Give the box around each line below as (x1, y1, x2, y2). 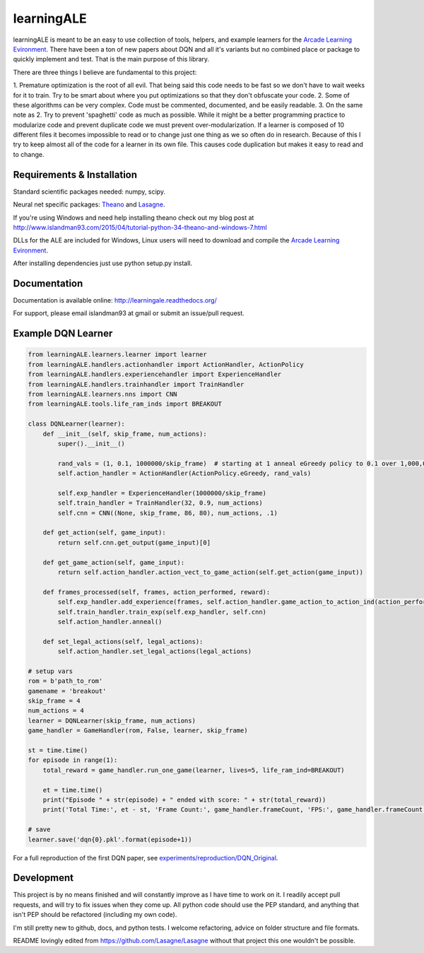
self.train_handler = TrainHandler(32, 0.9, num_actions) (57, 499, 263, 507)
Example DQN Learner (13, 327, 113, 339)
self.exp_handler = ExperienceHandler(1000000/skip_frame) (57, 489, 267, 497)
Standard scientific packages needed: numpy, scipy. (13, 187, 166, 196)
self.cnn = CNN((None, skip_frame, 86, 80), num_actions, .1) (57, 509, 278, 517)
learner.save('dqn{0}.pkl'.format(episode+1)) (28, 835, 192, 843)
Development (13, 872, 74, 884)
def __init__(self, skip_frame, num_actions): (42, 430, 208, 438)
